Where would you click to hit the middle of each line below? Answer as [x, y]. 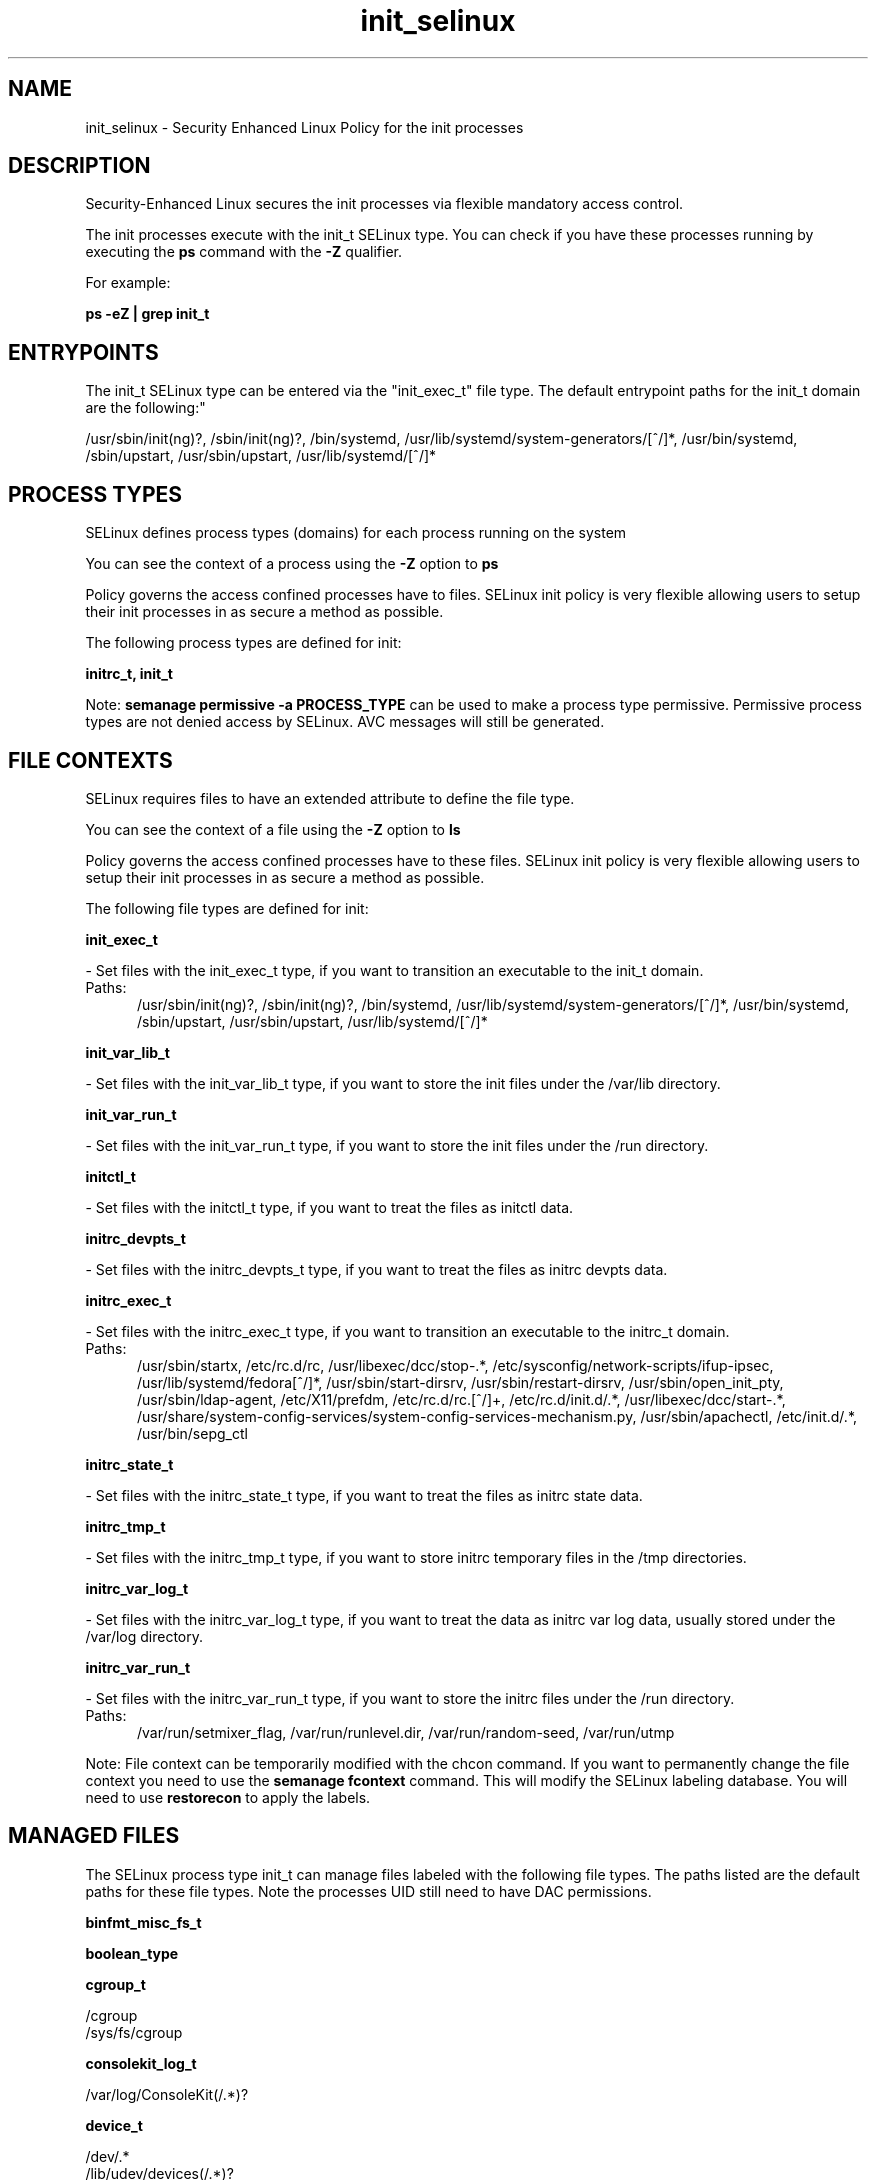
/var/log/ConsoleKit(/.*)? [167, 2094]
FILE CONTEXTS [90, 760]
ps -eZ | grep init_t [147, 314]
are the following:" [145, 408]
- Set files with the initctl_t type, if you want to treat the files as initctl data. [329, 1207]
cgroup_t [115, 1984]
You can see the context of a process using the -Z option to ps [292, 564]
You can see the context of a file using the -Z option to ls [273, 829]
